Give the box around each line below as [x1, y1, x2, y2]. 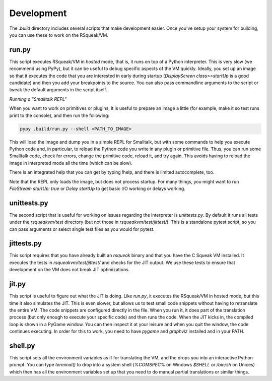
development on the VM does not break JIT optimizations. [9, 267, 130, 273]
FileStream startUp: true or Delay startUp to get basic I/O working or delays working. [9, 185, 186, 192]
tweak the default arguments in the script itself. [9, 87, 107, 93]
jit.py [9, 280, 26, 288]
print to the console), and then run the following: [9, 112, 110, 118]
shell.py [9, 341, 35, 350]
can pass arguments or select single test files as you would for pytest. [9, 226, 155, 232]
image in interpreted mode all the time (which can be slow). [9, 160, 133, 166]
